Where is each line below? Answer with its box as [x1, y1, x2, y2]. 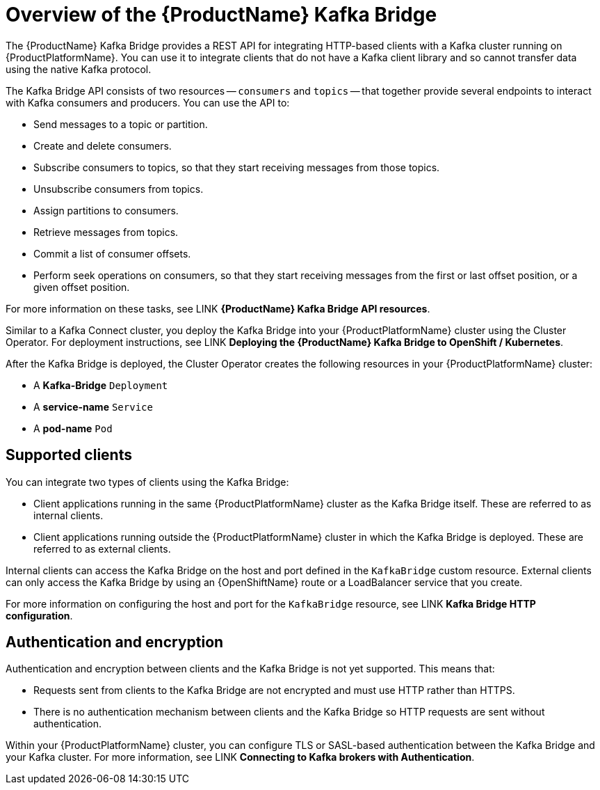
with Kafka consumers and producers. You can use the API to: [6, 96, 290, 109]
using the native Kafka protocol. [6, 63, 152, 75]
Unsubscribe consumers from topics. [33, 182, 204, 195]
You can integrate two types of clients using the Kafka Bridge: [6, 475, 289, 488]
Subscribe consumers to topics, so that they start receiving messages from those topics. [33, 161, 440, 173]
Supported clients [6, 446, 132, 464]
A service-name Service [33, 400, 153, 413]
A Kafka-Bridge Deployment [33, 379, 168, 391]
